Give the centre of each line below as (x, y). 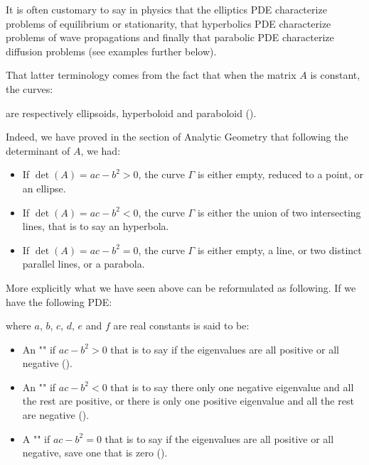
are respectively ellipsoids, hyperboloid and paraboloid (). (131, 113)
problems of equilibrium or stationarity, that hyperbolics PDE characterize (169, 23)
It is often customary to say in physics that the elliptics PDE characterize (166, 9)
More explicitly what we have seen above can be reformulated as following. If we (181, 287)
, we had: (101, 150)
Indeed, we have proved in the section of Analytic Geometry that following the (177, 137)
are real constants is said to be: (181, 325)
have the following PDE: (59, 301)
